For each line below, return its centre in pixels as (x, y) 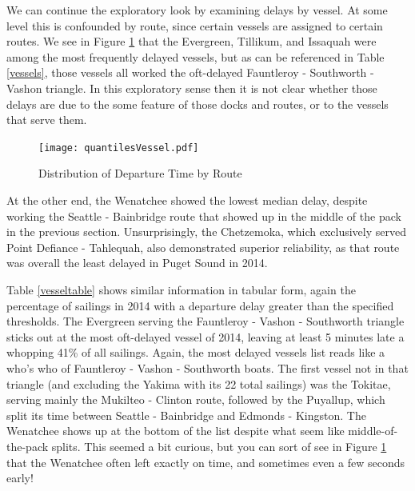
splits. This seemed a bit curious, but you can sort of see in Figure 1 (219, 446)
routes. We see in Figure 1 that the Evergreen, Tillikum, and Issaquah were (192, 41)
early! (20, 478)
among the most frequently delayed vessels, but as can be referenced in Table (196, 56)
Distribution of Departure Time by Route (140, 173)
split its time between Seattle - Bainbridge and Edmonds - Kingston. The (186, 415)
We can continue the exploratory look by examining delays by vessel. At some (197, 10)
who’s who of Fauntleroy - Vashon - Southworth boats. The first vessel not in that (207, 367)
